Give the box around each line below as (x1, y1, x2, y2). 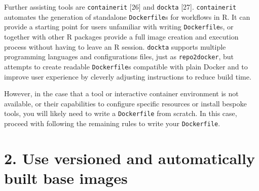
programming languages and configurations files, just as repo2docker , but (4, 51, 234, 62)
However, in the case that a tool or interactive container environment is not (4, 88, 239, 99)
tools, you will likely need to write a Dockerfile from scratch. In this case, (4, 108, 237, 119)
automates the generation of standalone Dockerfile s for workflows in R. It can (4, 11, 250, 22)
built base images (4, 168, 128, 188)
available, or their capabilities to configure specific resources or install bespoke (4, 98, 247, 108)
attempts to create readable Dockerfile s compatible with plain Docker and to (4, 61, 248, 71)
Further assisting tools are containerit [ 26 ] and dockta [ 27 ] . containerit (4, 2, 237, 12)
